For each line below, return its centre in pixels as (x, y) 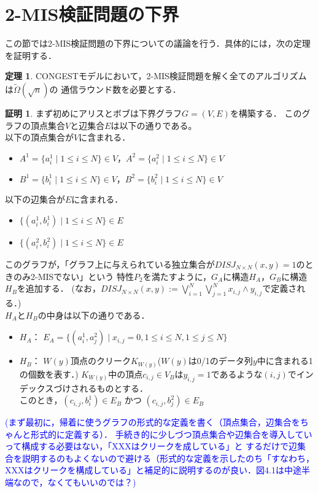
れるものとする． (114, 388)
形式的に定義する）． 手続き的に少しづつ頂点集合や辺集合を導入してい (171, 434)
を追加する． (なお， (59, 288)
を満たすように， (177, 276)
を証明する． (31, 55)
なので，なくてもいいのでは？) (75, 482)
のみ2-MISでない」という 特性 (73, 276)
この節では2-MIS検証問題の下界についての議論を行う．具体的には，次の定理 (158, 43)
